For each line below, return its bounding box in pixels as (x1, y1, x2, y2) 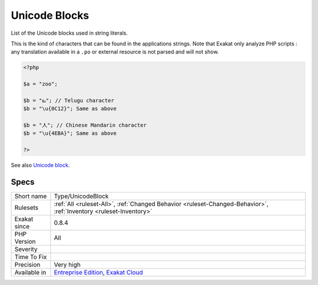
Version (14, 237, 36, 246)
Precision (14, 261, 41, 269)
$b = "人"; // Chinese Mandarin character (23, 122, 147, 129)
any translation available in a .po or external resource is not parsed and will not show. (11, 48, 219, 55)
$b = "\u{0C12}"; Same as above (23, 105, 117, 112)
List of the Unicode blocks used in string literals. (11, 29, 128, 37)
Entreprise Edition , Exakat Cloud (54, 269, 144, 277)
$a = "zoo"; (23, 81, 58, 88)
